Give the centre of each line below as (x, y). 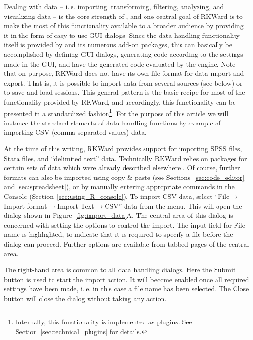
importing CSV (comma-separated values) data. (75, 132)
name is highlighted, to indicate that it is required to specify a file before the (118, 234)
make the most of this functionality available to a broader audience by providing (124, 26)
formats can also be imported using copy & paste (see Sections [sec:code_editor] (124, 177)
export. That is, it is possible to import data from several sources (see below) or (123, 82)
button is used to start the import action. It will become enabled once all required (126, 279)
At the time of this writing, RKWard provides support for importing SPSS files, (123, 148)
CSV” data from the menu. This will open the (173, 206)
